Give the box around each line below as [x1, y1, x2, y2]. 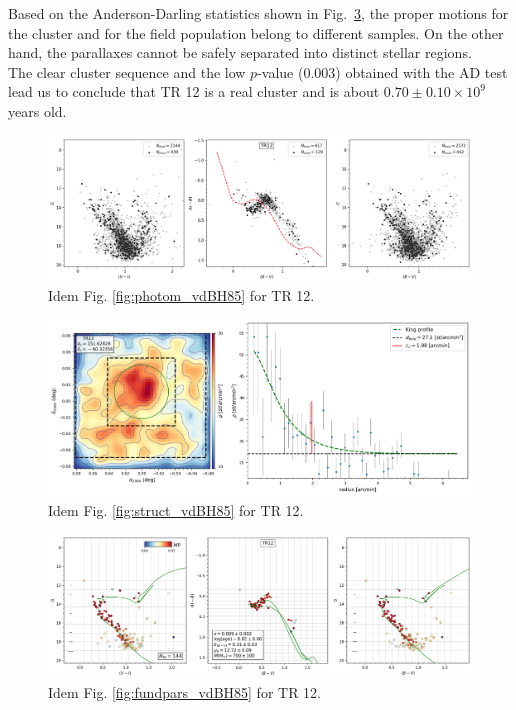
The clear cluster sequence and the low [8, 61, 246, 82]
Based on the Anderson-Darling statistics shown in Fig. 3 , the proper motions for [8, 3, 509, 23]
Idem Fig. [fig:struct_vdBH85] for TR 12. [48, 500, 304, 521]
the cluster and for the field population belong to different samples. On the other [8, 22, 504, 43]
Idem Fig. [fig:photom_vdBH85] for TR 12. [48, 285, 315, 306]
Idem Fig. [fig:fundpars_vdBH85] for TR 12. [48, 681, 322, 702]
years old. [8, 100, 67, 121]
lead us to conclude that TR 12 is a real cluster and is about [8, 81, 380, 102]
